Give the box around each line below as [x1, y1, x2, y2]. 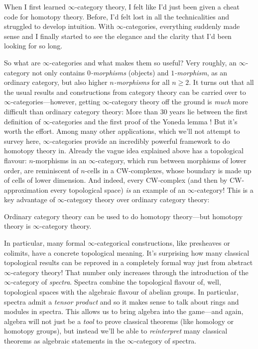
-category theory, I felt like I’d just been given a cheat [75, 1, 240, 11]
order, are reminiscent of [4, 165, 79, 175]
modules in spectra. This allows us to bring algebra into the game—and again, [4, 306, 244, 317]
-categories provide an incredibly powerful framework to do [50, 135, 230, 146]
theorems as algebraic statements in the [4, 336, 125, 346]
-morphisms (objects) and [90, 67, 169, 77]
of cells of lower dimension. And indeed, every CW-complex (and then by [4, 175, 228, 185]
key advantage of [4, 194, 55, 205]
